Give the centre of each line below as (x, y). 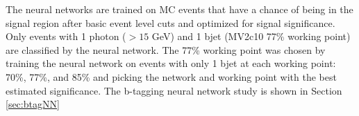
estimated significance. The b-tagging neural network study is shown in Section (174, 90)
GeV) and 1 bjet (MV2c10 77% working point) (251, 36)
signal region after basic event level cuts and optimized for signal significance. (170, 22)
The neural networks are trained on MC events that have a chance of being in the (179, 9)
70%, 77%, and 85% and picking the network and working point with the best (171, 76)
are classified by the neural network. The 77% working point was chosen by (166, 49)
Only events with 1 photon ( (66, 36)
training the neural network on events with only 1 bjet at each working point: (171, 63)
